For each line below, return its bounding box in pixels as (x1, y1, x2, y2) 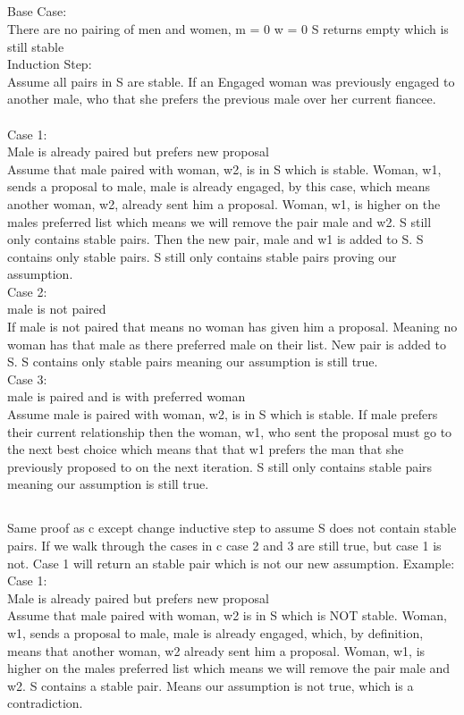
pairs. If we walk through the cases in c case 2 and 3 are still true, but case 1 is (7, 536, 442, 554)
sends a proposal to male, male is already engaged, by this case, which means (7, 177, 431, 196)
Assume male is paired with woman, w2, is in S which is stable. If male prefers (7, 405, 438, 424)
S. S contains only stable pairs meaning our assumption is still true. (7, 352, 378, 371)
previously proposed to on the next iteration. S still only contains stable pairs (7, 457, 433, 475)
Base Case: (7, 2, 67, 21)
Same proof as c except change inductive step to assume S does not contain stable (7, 518, 457, 537)
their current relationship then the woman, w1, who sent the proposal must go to (7, 422, 452, 441)
